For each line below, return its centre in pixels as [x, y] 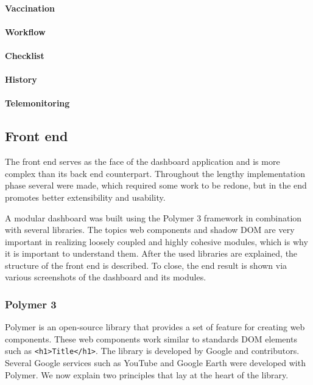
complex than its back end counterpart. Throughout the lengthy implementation [155, 173]
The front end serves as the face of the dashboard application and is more [142, 161]
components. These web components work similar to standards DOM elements [151, 338]
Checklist [25, 55]
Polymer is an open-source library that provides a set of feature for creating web [155, 327]
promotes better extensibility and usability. [85, 197]
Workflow [25, 31]
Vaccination [30, 8]
